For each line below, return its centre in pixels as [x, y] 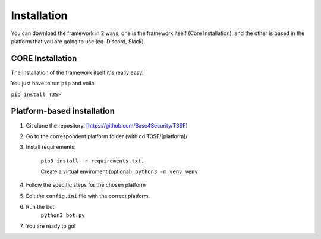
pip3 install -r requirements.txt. [93, 161]
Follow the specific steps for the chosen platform [86, 185]
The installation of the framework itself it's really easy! [77, 72]
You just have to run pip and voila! [53, 84]
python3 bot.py [63, 215]
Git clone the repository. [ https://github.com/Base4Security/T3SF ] [107, 125]
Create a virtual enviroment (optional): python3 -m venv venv [119, 171]
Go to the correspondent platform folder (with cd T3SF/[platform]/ [107, 136]
